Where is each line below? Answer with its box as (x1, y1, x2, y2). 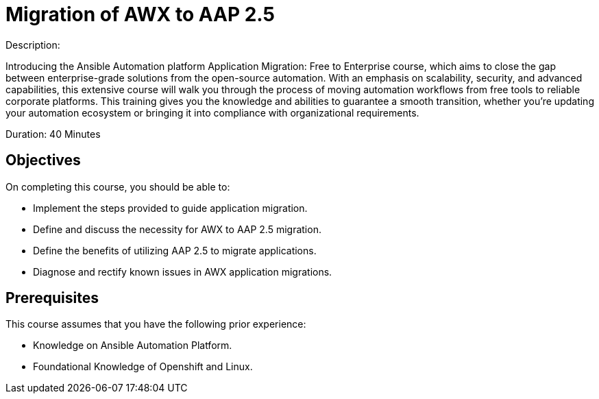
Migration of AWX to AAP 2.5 (5, 3, 275, 26)
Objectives (5, 152, 81, 169)
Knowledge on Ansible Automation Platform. (33, 339, 232, 352)
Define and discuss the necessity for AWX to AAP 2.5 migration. (33, 223, 321, 235)
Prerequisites (5, 289, 99, 307)
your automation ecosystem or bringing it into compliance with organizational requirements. (5, 106, 419, 119)
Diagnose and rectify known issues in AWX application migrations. (33, 265, 332, 278)
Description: (5, 38, 60, 51)
